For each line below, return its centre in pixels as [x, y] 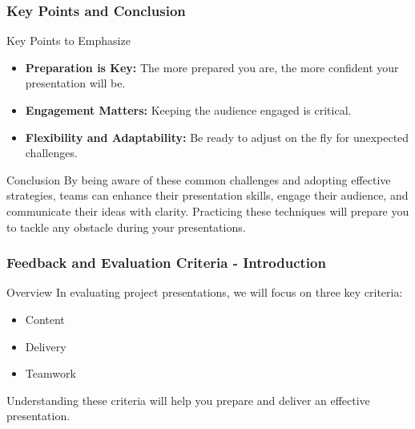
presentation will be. [75, 83]
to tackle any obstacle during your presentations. [126, 227]
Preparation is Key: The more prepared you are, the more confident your [212, 67]
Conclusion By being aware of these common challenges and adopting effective [199, 179]
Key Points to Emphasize [68, 40]
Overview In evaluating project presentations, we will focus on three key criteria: [205, 292]
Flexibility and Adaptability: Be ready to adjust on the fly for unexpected [217, 137]
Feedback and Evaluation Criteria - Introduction [166, 263]
